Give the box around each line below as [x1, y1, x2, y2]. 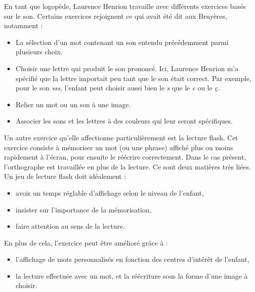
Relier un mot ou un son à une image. [15, 99, 131, 109]
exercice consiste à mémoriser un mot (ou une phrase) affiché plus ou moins [4, 142, 233, 152]
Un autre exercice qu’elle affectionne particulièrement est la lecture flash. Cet [4, 132, 238, 142]
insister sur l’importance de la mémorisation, [15, 204, 152, 214]
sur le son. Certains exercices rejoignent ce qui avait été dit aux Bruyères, [4, 10, 227, 21]
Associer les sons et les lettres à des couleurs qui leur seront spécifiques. [15, 116, 233, 126]
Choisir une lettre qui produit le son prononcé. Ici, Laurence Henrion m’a [15, 63, 239, 73]
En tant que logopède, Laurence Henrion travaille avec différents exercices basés [4, 1, 246, 11]
